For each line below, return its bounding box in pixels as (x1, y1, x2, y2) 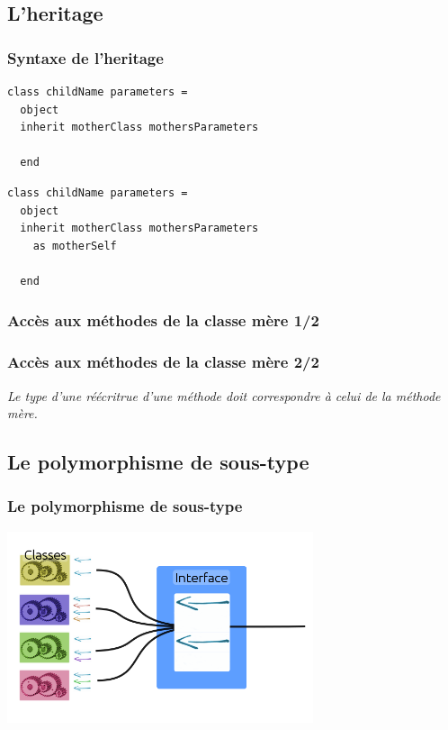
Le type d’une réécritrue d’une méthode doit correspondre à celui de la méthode (7, 386, 441, 405)
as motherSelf (32, 239, 117, 252)
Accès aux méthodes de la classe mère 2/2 (7, 351, 319, 373)
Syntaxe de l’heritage (7, 46, 164, 68)
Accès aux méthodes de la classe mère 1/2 (7, 309, 319, 332)
